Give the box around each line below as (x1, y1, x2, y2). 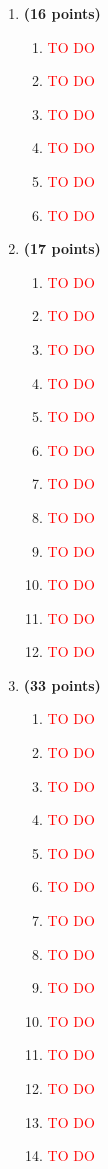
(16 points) (23, 3, 101, 23)
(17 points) (23, 238, 101, 259)
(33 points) (23, 674, 101, 695)
